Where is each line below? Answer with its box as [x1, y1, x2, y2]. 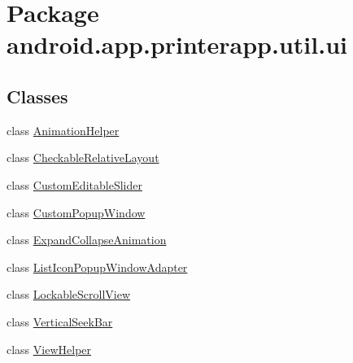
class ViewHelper [7, 340, 92, 357]
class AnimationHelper [7, 121, 120, 138]
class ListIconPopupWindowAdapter [7, 258, 188, 275]
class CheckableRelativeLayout [7, 149, 159, 166]
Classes [7, 83, 68, 108]
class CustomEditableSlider [7, 176, 142, 193]
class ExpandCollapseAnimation [7, 231, 167, 248]
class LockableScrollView [7, 286, 131, 303]
